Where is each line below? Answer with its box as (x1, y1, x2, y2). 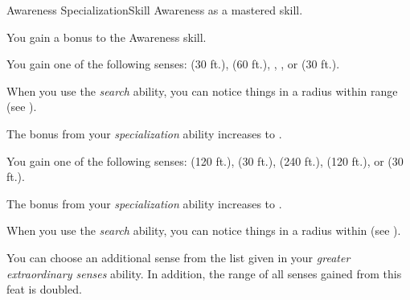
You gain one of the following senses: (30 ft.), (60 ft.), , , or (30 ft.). (6, 55, 340, 72)
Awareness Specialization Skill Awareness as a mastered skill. (6, 2, 303, 18)
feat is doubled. (6, 281, 82, 298)
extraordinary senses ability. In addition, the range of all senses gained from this (6, 265, 402, 282)
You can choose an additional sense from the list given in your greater (6, 249, 351, 265)
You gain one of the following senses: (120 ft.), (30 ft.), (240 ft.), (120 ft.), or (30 (6, 152, 404, 169)
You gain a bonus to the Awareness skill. (6, 28, 207, 45)
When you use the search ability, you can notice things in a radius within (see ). (6, 222, 401, 239)
